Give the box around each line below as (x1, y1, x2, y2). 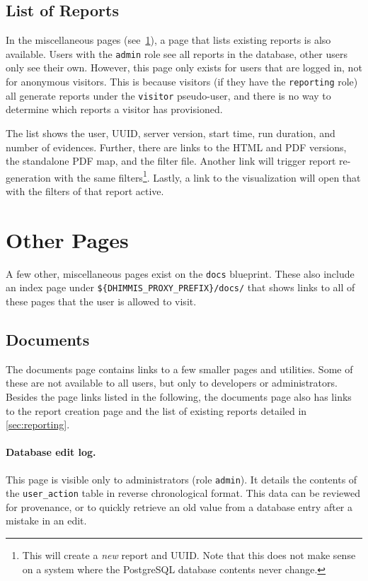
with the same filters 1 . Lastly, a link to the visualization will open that (54, 168, 361, 184)
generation (6, 170, 51, 184)
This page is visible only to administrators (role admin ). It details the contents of (6, 471, 357, 486)
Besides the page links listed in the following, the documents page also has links (6, 389, 352, 404)
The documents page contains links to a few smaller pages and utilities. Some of (6, 361, 353, 376)
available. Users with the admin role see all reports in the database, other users (6, 46, 347, 61)
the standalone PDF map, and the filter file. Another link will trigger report (6, 153, 336, 168)
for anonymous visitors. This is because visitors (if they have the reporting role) (6, 74, 358, 89)
